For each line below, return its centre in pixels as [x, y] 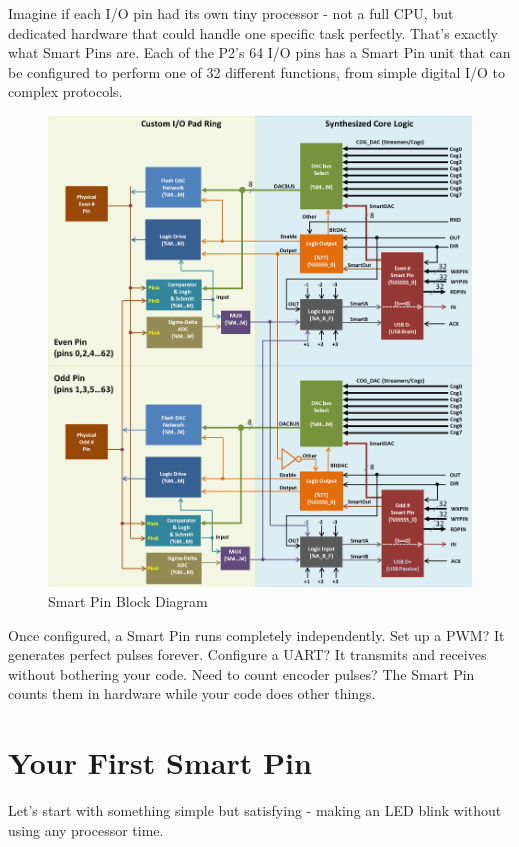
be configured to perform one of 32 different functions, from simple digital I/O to [256, 71]
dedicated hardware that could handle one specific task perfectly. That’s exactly [253, 32]
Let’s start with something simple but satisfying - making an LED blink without [255, 810]
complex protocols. [65, 91]
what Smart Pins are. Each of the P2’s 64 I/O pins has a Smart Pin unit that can [259, 52]
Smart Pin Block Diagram [128, 600]
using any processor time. [86, 829]
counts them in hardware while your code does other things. [192, 693]
